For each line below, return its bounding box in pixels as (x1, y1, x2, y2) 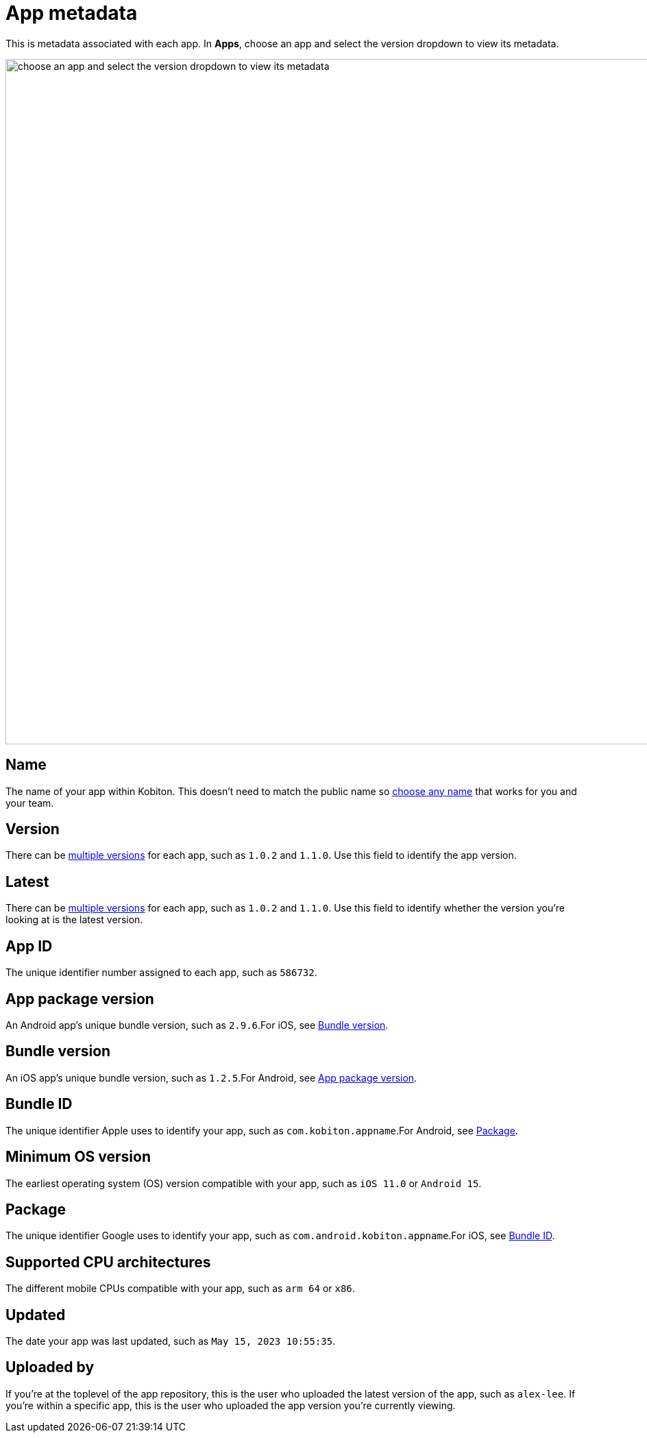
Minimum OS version (5, 1148, 151, 1166)
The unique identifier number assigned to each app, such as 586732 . (5, 966, 317, 979)
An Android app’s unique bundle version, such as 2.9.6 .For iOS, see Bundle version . (5, 1019, 389, 1031)
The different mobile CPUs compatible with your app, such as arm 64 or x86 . (5, 1282, 355, 1295)
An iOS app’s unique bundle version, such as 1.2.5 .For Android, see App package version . (5, 1071, 417, 1084)
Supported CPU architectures (5, 1253, 211, 1271)
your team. (5, 796, 54, 809)
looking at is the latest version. (5, 914, 143, 926)
